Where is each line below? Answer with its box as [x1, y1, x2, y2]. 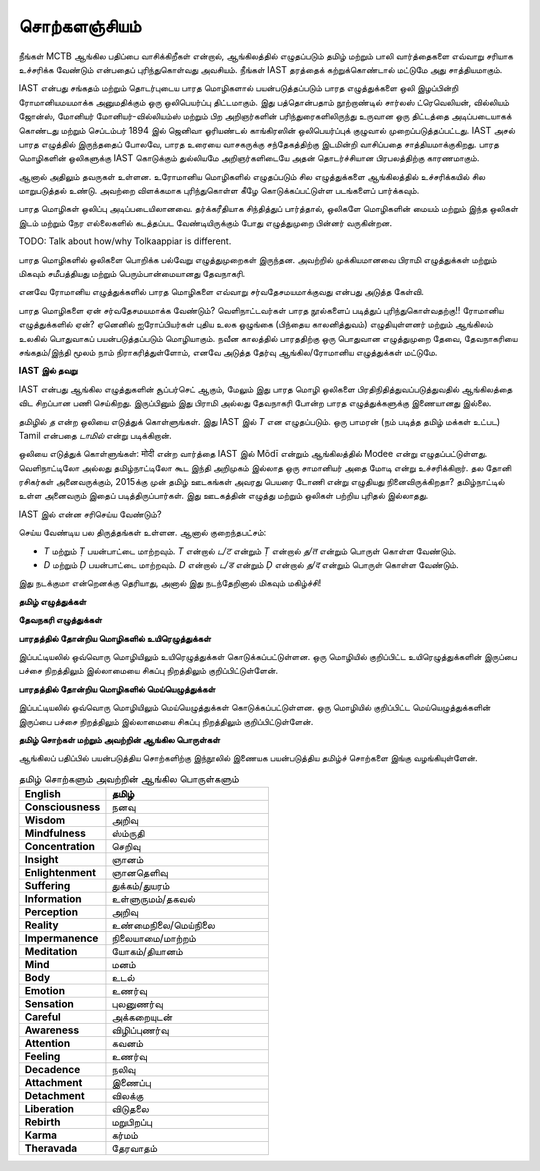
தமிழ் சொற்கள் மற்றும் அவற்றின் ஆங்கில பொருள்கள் [18, 733, 220, 745]
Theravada [24, 1141, 78, 1155]
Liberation [24, 1102, 75, 1116]
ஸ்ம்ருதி [111, 826, 145, 840]
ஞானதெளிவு [111, 866, 169, 880]
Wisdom [24, 813, 66, 827]
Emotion [24, 984, 65, 998]
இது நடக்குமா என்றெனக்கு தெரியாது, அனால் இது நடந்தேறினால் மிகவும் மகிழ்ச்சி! [18, 577, 322, 589]
